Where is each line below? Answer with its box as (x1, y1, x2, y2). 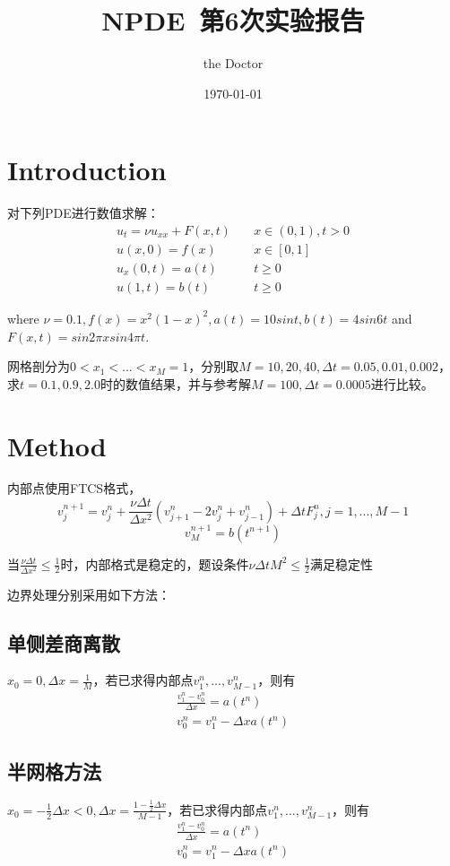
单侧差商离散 (7, 628, 120, 656)
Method (7, 427, 107, 463)
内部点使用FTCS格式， (7, 479, 142, 498)
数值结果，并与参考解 (125, 374, 251, 393)
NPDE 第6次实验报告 (101, 2, 365, 39)
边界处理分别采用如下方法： (7, 585, 170, 603)
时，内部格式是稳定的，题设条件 (60, 554, 249, 573)
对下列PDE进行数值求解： (7, 204, 160, 222)
